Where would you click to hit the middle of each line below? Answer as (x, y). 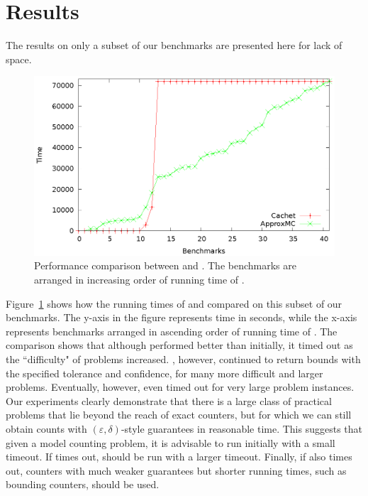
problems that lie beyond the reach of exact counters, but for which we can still (179, 415)
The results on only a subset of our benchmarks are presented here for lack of (174, 45)
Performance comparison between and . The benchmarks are (165, 265)
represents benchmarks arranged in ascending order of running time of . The (172, 331)
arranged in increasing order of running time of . (139, 280)
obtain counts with (46, 428)
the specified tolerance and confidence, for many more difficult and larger (165, 373)
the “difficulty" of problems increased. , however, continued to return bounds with (183, 359)
